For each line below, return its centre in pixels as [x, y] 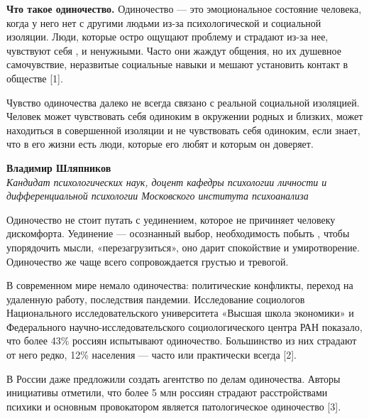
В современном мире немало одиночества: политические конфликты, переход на [180, 285]
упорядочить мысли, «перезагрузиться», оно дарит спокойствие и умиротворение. [183, 247]
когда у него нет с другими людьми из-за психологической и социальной [164, 22]
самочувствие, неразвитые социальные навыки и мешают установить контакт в [177, 64]
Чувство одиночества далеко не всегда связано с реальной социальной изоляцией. [183, 102]
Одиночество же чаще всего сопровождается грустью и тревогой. [148, 261]
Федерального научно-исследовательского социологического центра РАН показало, [184, 326]
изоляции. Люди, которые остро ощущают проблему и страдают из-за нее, [167, 37]
